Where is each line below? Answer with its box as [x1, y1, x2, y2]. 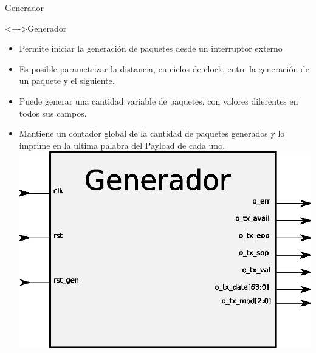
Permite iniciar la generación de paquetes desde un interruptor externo [19, 42, 283, 55]
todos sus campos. [19, 106, 87, 119]
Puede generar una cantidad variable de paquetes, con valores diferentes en [19, 94, 298, 107]
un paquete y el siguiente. [19, 74, 115, 87]
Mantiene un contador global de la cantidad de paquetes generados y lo [19, 127, 285, 140]
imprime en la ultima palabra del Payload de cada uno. [19, 139, 225, 151]
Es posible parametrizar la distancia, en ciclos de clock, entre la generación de [19, 62, 309, 75]
